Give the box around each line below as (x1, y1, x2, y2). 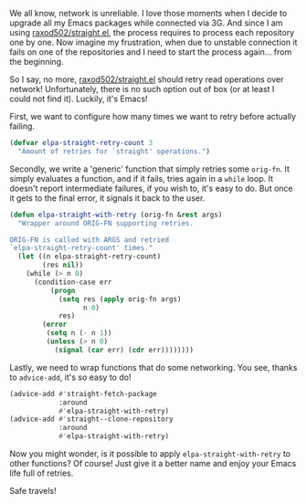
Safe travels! (9, 486, 57, 496)
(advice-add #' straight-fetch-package (9, 389, 157, 398)
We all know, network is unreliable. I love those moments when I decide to (9, 8, 288, 18)
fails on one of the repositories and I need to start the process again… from (9, 47, 292, 58)
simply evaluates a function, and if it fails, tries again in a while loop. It (9, 173, 274, 184)
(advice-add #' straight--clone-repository (9, 415, 174, 424)
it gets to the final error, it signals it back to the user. (9, 192, 206, 204)
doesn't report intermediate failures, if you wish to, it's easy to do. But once (9, 183, 293, 194)
